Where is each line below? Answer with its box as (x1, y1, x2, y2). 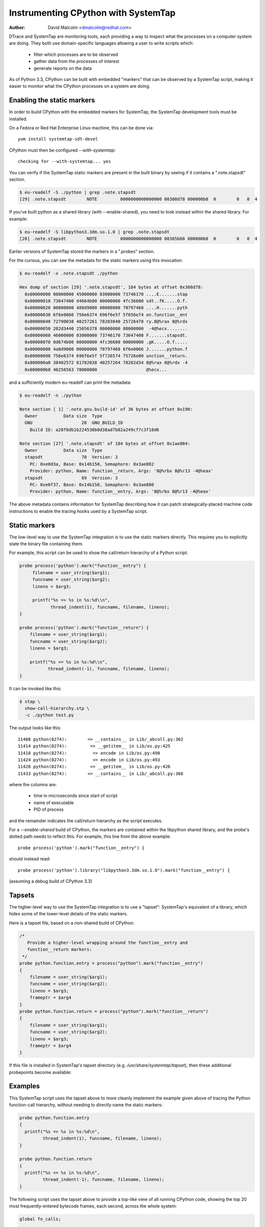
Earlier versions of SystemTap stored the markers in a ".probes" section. (9, 248, 155, 255)
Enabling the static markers (9, 96, 95, 105)
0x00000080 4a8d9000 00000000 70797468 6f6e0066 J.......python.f (25, 346, 188, 352)
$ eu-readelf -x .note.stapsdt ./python (19, 270, 118, 276)
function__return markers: (27, 947, 92, 952)
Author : (9, 25, 26, 30)
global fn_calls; (19, 1216, 61, 1222)
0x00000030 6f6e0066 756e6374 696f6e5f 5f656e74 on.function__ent (25, 312, 188, 318)
